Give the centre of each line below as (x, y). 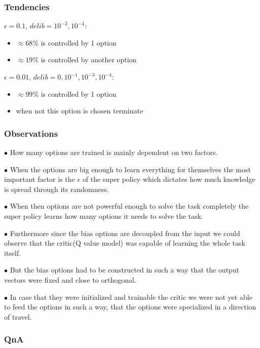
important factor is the (40, 179)
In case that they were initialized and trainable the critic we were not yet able (131, 297)
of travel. (18, 316)
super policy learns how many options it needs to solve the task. (104, 216)
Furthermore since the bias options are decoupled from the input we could (125, 233)
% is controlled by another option (85, 60)
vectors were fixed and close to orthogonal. (70, 279)
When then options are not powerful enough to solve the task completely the (129, 206)
